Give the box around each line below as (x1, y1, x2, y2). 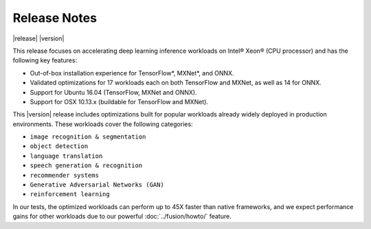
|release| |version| (12, 34, 65, 43)
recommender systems (30, 171, 100, 179)
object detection (30, 143, 89, 150)
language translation (30, 152, 103, 160)
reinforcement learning (30, 191, 110, 198)
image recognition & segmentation (30, 133, 146, 141)
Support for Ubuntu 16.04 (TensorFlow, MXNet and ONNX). (30, 88, 197, 96)
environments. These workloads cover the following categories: (12, 120, 193, 128)
